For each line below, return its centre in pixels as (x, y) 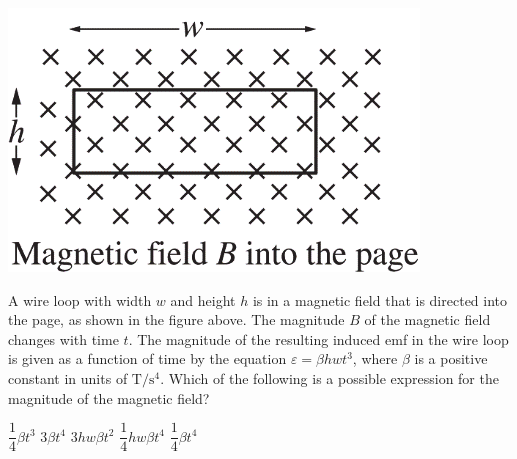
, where (375, 358)
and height (203, 299)
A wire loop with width (80, 299)
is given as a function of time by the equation (147, 358)
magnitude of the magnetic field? (109, 397)
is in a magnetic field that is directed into (380, 299)
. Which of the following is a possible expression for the (329, 377)
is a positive (451, 358)
